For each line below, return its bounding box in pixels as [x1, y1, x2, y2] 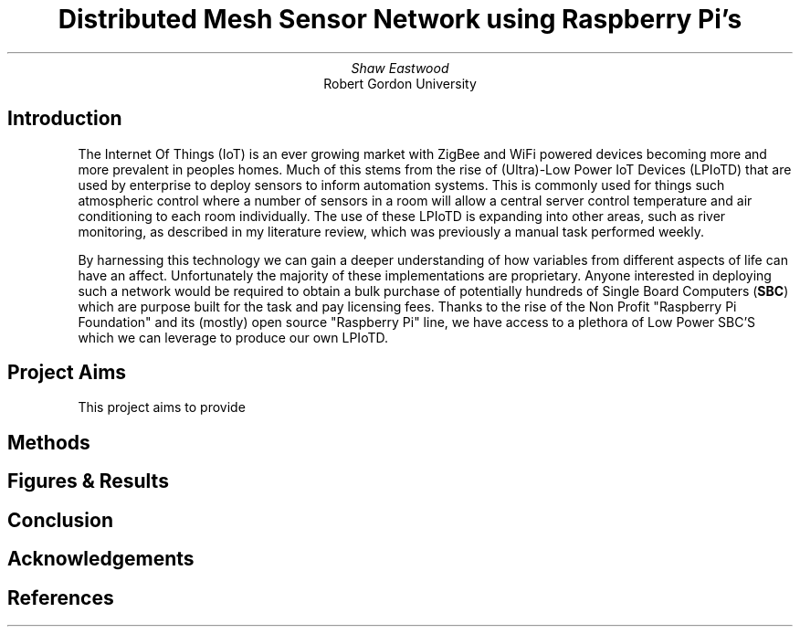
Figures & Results [7, 470, 169, 493]
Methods [7, 430, 90, 454]
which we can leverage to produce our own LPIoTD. [78, 329, 388, 345]
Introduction [7, 107, 122, 131]
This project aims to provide [78, 399, 246, 416]
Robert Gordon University [323, 75, 477, 91]
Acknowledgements [7, 547, 195, 571]
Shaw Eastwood [351, 59, 449, 76]
